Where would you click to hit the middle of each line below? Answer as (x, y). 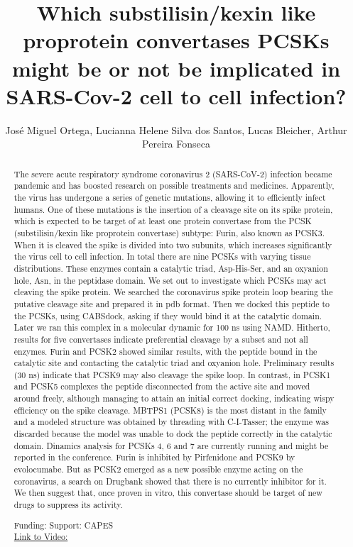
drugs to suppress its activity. (68, 505)
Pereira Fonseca (176, 144)
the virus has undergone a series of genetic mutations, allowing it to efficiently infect (170, 197)
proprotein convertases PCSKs (176, 40)
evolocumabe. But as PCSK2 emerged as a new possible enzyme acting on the (158, 469)
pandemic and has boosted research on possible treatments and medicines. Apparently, (174, 186)
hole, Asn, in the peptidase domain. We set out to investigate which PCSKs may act (170, 280)
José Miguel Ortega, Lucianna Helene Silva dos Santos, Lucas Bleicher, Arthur (176, 129)
